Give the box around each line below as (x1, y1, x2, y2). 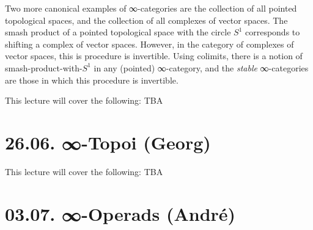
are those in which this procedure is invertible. (5, 73, 179, 86)
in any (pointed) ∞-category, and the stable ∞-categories (94, 61, 309, 74)
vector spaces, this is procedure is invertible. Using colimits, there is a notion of (5, 49, 303, 62)
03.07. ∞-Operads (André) (5, 201, 236, 226)
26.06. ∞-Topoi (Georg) (5, 129, 211, 154)
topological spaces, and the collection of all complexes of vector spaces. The (5, 13, 288, 26)
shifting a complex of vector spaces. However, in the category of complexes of (5, 37, 294, 50)
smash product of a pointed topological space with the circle (5, 26, 231, 38)
